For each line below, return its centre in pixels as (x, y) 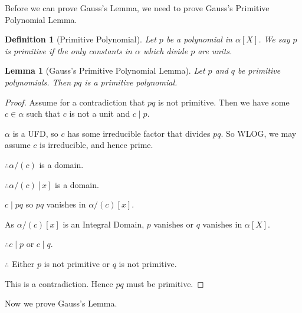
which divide (165, 50)
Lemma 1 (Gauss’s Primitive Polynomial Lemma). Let (105, 70)
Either (23, 263)
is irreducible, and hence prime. (96, 145)
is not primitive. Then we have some (224, 102)
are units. (215, 50)
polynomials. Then (38, 82)
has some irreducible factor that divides (139, 133)
